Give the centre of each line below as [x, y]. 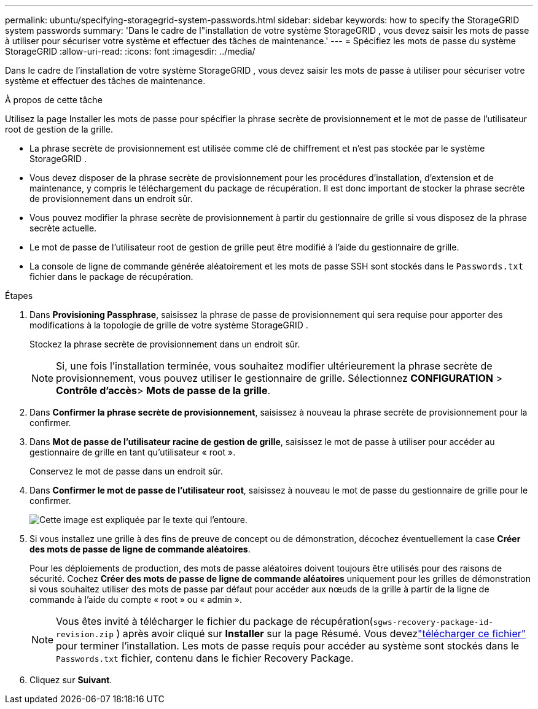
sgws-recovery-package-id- [433, 622]
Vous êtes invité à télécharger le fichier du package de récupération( [215, 621]
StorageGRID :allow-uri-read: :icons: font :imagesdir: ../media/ [130, 51]
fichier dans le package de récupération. [111, 277]
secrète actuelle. [63, 228]
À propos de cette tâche [54, 100]
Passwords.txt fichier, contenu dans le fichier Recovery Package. [205, 658]
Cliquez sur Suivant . [71, 680]
